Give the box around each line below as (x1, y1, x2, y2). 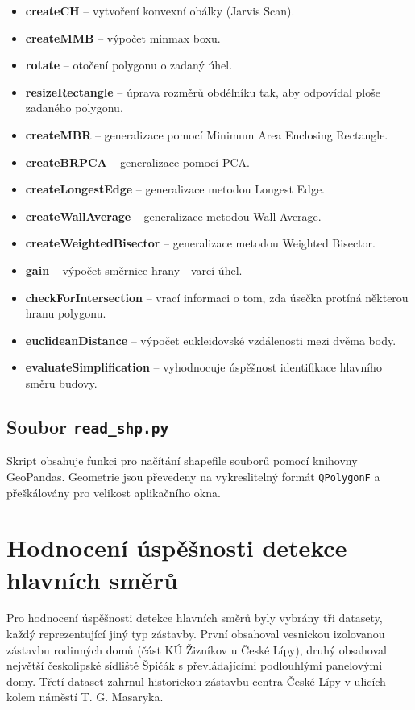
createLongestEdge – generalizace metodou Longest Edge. (25, 181, 325, 197)
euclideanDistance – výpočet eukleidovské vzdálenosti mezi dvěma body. (25, 331, 396, 348)
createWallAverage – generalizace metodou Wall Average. (25, 207, 322, 224)
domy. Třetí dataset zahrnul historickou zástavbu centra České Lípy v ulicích (6, 672, 386, 689)
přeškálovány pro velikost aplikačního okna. (6, 484, 221, 500)
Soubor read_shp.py (6, 413, 169, 438)
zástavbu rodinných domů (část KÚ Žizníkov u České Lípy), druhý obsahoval (6, 641, 387, 658)
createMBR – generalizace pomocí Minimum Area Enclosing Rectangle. (25, 126, 388, 143)
